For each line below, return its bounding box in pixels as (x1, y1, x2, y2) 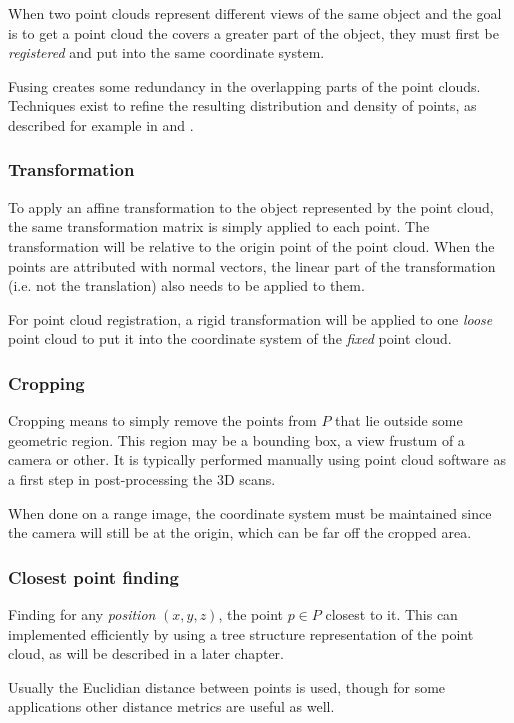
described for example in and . (8, 114, 194, 135)
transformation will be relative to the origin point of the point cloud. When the (8, 235, 495, 256)
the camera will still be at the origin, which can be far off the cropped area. (8, 522, 472, 543)
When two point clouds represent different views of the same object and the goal (8, 3, 502, 23)
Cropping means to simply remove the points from (8, 410, 317, 431)
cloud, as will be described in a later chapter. (8, 643, 284, 664)
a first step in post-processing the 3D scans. (8, 468, 276, 489)
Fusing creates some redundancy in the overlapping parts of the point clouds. (8, 75, 481, 96)
